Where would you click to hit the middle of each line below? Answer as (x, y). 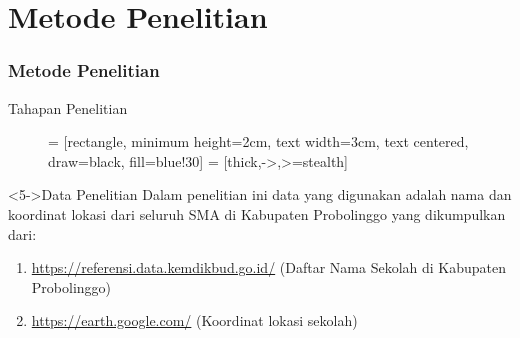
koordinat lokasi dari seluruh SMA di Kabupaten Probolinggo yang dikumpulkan (257, 213)
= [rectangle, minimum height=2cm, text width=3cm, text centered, (258, 141)
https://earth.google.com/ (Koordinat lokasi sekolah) (194, 320)
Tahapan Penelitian (68, 107)
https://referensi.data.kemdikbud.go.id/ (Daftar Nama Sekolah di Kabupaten (269, 267)
